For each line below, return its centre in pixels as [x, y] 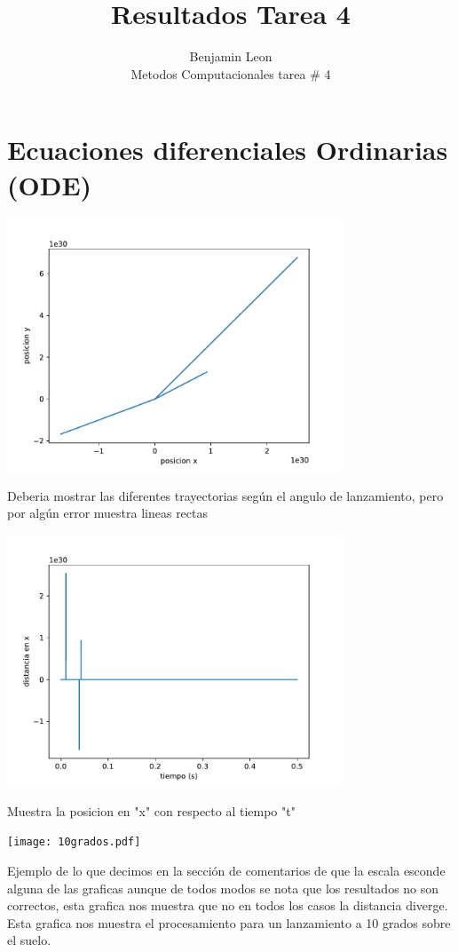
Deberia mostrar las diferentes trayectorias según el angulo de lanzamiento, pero [225, 495]
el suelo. [29, 940]
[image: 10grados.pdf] [74, 842]
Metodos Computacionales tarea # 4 [231, 73]
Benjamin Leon [231, 56]
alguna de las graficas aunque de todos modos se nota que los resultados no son [223, 888]
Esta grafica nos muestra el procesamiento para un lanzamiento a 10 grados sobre [229, 922]
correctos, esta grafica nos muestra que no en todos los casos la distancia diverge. [228, 905]
